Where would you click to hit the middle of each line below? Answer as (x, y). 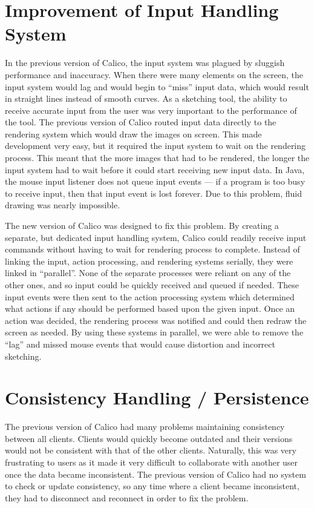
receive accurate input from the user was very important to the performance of (151, 110)
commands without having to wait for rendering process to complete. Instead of (152, 249)
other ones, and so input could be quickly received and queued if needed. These (152, 285)
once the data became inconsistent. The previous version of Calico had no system (155, 474)
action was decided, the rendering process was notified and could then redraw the (156, 320)
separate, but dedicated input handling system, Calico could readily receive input (156, 237)
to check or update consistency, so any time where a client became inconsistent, (152, 486)
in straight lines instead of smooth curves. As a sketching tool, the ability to (146, 98)
